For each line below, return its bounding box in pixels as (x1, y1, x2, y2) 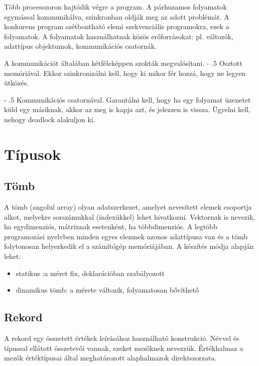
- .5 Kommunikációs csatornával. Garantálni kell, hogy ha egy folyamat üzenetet (4, 94, 251, 105)
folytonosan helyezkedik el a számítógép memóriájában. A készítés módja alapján (4, 241, 254, 251)
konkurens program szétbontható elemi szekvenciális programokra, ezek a (4, 21, 229, 32)
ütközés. (4, 77, 29, 88)
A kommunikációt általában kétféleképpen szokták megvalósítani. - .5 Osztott (4, 57, 242, 68)
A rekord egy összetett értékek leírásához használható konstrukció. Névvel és (4, 333, 239, 343)
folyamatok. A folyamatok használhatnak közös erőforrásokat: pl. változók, (4, 31, 233, 41)
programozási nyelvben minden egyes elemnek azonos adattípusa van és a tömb (4, 231, 247, 241)
